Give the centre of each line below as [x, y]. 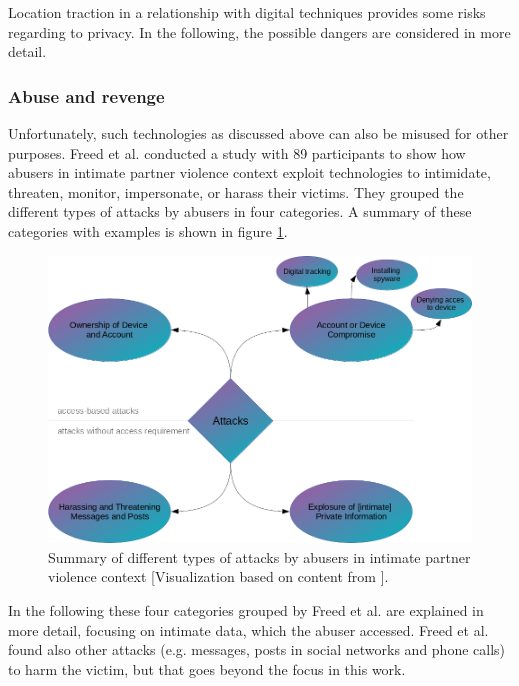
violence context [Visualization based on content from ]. [218, 576]
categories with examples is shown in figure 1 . [148, 230]
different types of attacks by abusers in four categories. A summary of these [240, 211]
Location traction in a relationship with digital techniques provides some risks [247, 12]
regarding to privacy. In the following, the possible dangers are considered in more [259, 31]
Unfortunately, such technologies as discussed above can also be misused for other [258, 133]
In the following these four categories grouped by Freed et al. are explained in [246, 609]
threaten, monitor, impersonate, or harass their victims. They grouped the [236, 191]
